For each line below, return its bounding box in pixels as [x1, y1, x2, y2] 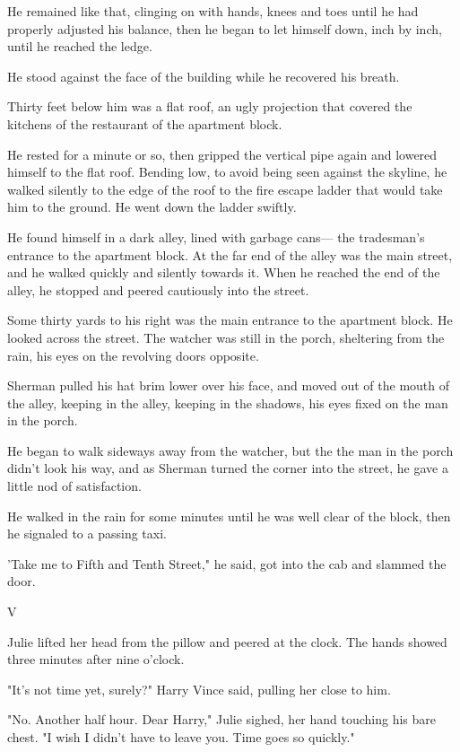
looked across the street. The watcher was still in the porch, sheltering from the [7, 328, 445, 346]
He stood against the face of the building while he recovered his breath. [7, 66, 400, 85]
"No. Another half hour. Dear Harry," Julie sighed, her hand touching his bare [7, 710, 437, 729]
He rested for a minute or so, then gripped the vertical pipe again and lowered [7, 144, 438, 163]
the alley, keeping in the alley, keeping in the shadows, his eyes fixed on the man [7, 393, 448, 412]
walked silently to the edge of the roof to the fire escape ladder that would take [7, 179, 443, 198]
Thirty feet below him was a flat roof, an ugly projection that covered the [7, 97, 412, 116]
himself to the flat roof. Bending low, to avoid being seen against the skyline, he [7, 162, 447, 181]
